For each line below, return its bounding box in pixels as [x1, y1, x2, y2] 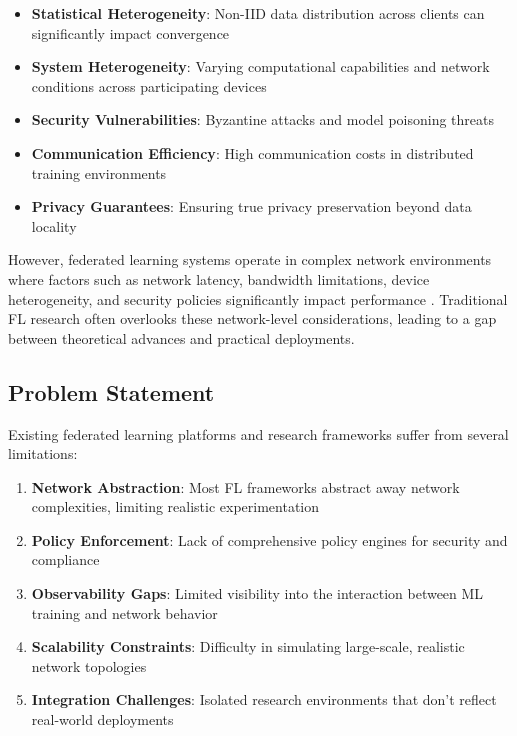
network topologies [31, 655, 147, 676]
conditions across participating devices [31, 75, 267, 96]
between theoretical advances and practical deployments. [8, 327, 355, 348]
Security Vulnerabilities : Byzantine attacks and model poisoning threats [31, 109, 495, 130]
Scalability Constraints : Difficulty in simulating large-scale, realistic [31, 636, 465, 657]
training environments [31, 162, 167, 183]
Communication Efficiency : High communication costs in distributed [31, 142, 474, 163]
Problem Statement [8, 376, 215, 407]
